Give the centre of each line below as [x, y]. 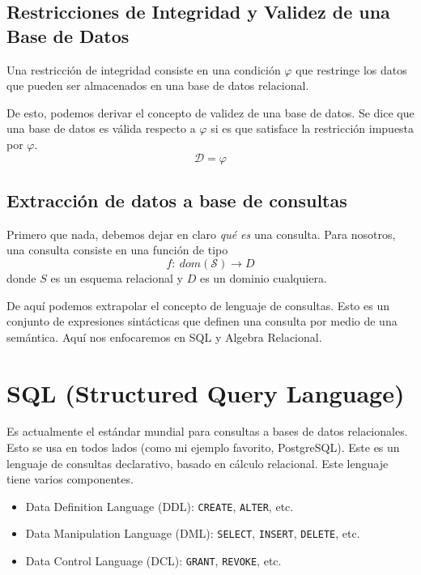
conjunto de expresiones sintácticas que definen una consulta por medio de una [202, 321]
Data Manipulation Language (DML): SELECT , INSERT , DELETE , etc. [193, 533]
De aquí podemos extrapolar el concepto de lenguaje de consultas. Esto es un [198, 305]
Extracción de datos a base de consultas [177, 200]
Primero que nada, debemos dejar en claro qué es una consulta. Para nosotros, [201, 234]
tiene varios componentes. [70, 479]
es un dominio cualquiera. [263, 277]
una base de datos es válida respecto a [101, 128]
